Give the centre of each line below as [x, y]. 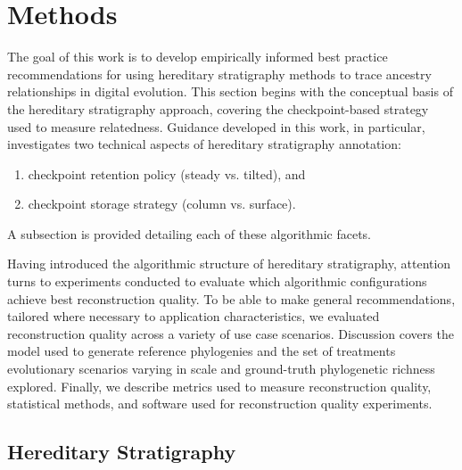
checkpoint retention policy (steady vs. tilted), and [167, 173]
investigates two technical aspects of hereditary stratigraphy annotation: [204, 144]
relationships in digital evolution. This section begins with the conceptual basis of [230, 91]
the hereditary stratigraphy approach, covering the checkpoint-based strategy [218, 108]
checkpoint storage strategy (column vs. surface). [162, 204]
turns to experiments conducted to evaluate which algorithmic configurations [217, 281]
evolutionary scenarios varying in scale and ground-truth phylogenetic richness [221, 369]
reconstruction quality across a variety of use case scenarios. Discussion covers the [231, 333]
